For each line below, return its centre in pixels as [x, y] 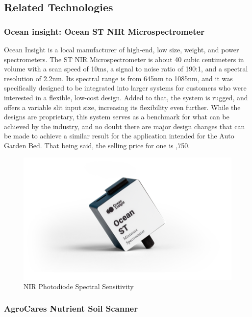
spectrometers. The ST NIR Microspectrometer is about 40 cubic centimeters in [124, 59]
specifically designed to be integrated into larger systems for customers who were [125, 88]
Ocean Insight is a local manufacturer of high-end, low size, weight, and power [122, 49]
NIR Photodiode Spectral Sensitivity [79, 286]
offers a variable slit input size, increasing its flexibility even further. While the [122, 107]
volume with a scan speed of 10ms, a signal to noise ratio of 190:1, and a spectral [126, 69]
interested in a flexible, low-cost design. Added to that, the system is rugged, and [126, 97]
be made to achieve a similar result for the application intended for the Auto [119, 136]
